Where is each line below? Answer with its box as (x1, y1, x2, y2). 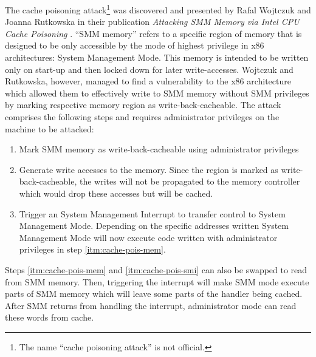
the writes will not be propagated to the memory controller (79, 175, 300, 188)
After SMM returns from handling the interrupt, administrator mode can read (5, 299, 297, 311)
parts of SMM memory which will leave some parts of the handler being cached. (5, 287, 303, 300)
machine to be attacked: (5, 122, 94, 135)
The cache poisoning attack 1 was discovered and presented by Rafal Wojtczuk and (5, 2, 311, 16)
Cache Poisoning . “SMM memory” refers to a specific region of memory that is (5, 27, 302, 39)
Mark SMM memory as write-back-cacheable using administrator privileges (19, 143, 299, 155)
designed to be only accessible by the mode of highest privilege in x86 (5, 39, 264, 52)
